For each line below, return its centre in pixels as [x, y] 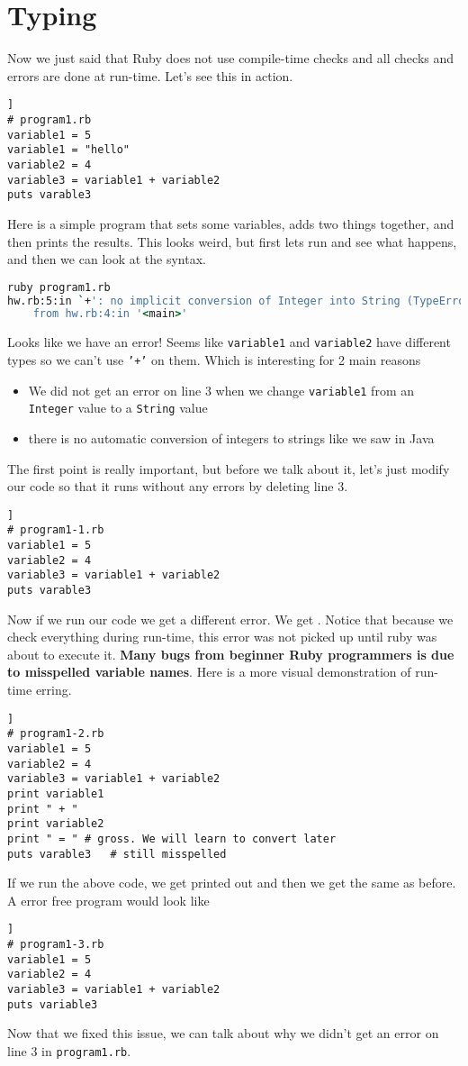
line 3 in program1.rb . [69, 1050]
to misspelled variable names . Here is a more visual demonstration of [209, 672]
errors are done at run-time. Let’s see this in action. [150, 75]
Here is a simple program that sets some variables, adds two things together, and [231, 223]
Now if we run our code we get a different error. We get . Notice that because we [230, 619]
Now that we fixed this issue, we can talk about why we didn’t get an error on [223, 1033]
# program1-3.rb [56, 945]
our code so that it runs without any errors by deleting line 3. [178, 486]
